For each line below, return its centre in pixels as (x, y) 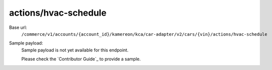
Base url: (18, 27)
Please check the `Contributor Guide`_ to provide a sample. (81, 59)
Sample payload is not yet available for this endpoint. (75, 50)
